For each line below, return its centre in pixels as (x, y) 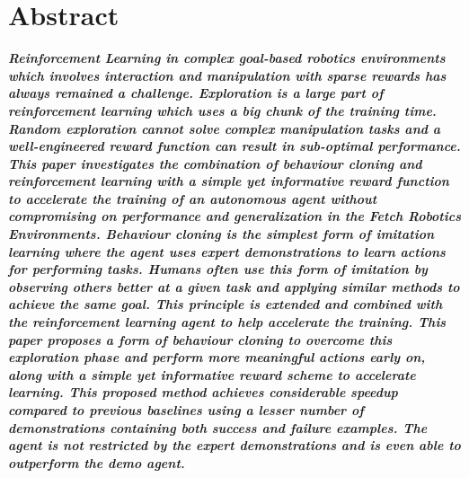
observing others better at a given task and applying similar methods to (234, 286)
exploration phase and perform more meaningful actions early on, (217, 357)
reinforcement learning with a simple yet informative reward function (229, 181)
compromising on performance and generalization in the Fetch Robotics (234, 216)
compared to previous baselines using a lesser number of (186, 410)
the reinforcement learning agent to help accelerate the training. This (227, 322)
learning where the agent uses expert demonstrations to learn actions (227, 251)
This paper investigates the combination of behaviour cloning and (215, 163)
